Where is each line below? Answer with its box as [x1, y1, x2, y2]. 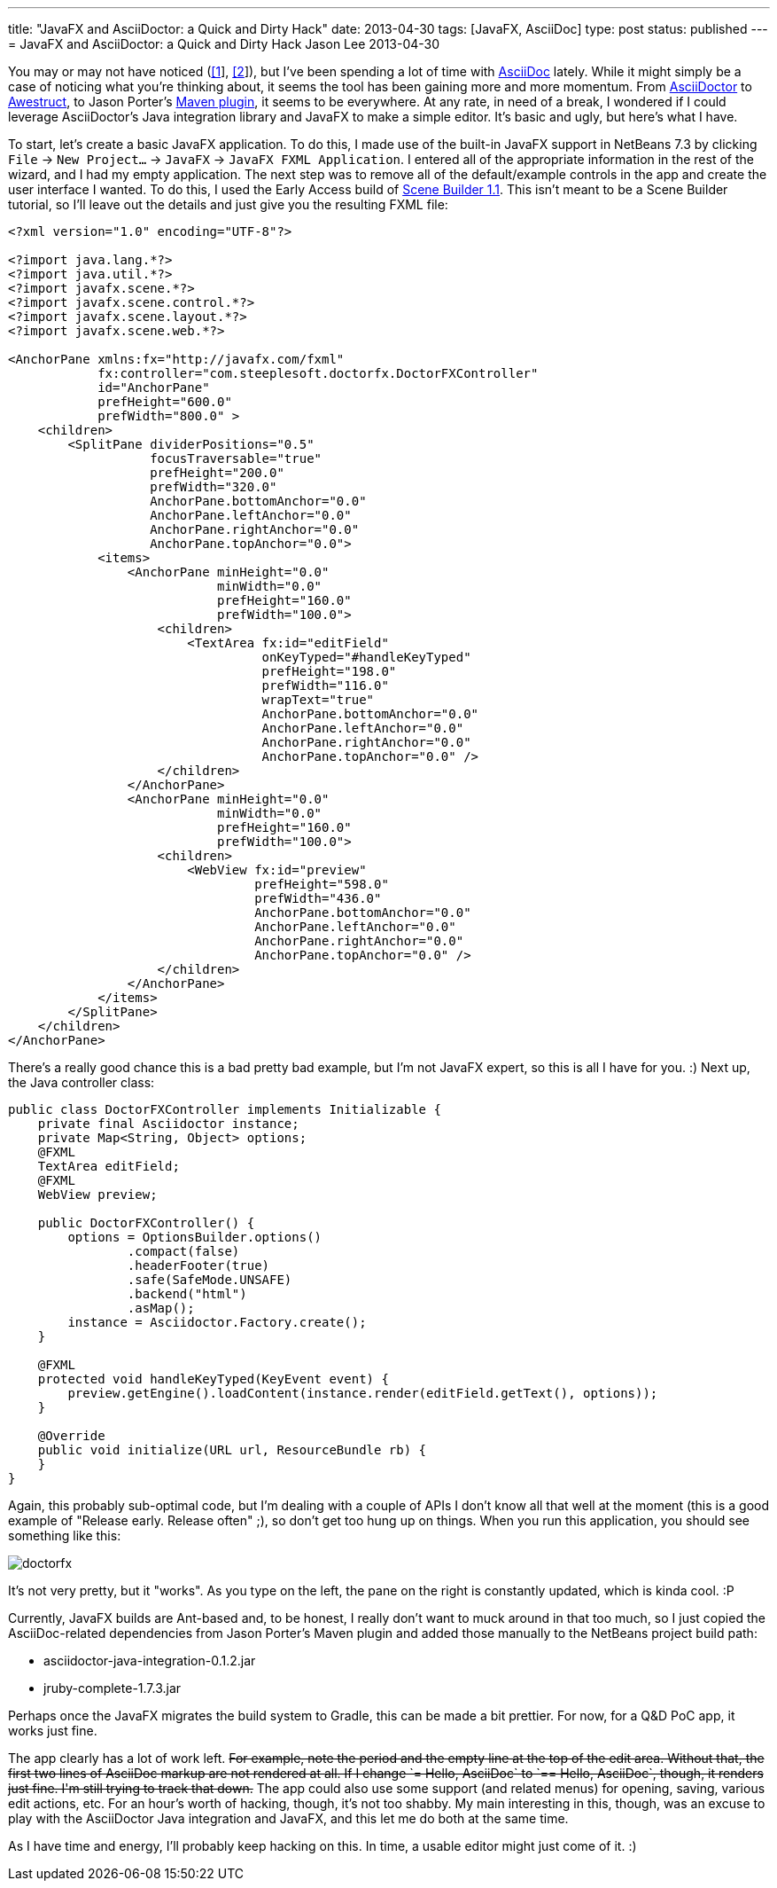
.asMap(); [127, 1301, 195, 1315]
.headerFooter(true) [127, 1258, 270, 1273]
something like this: [8, 1528, 121, 1543]
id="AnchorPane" [97, 380, 210, 395]
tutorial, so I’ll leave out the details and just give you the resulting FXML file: [8, 197, 448, 212]
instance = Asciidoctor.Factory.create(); [67, 1315, 367, 1329]
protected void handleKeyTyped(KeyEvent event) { [37, 1372, 389, 1386]
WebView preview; [37, 1187, 158, 1202]
